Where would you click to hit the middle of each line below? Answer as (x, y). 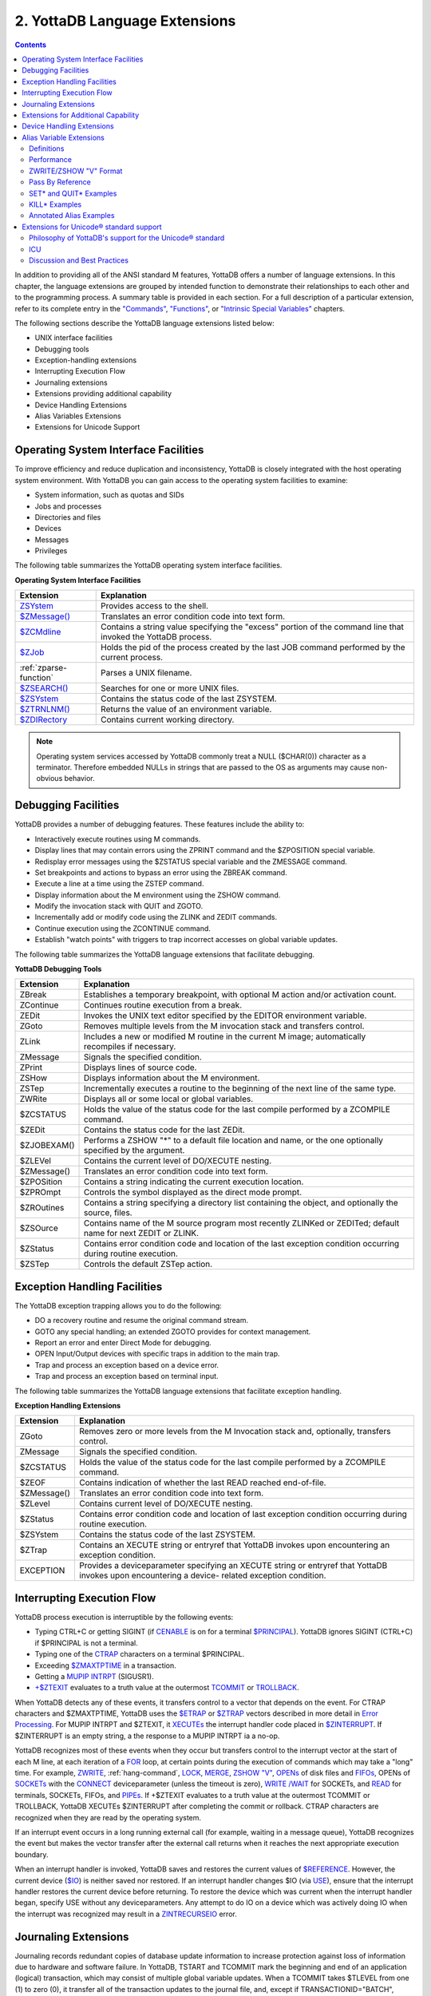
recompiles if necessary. (130, 1047)
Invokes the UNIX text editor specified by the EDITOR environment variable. (225, 1016)
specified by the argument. (134, 1150)
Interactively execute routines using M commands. (118, 839)
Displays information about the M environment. (172, 1078)
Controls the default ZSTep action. (148, 1264)
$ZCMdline (40, 632)
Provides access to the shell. (155, 606)
